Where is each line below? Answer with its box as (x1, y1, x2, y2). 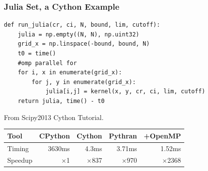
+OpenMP (144, 130, 181, 140)
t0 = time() (17, 50, 56, 57)
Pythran (109, 130, 137, 140)
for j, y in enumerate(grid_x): (32, 78, 136, 85)
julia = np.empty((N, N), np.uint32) (17, 31, 140, 38)
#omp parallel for (17, 59, 77, 67)
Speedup (7, 155, 32, 165)
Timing (7, 143, 29, 153)
